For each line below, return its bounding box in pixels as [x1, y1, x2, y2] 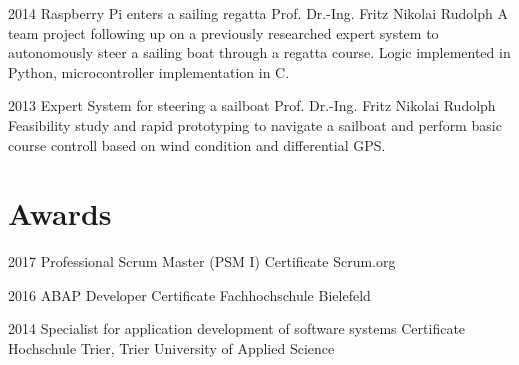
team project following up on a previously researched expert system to [8, 22, 439, 43]
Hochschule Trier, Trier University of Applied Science [8, 338, 335, 359]
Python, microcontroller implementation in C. [8, 61, 290, 82]
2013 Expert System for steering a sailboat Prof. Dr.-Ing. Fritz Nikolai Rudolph [8, 95, 496, 116]
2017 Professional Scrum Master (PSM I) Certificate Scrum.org [8, 251, 396, 272]
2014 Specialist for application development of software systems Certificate [8, 318, 466, 339]
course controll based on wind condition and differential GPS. [8, 134, 386, 155]
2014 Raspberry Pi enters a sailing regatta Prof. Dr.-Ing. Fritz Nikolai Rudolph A [8, 3, 508, 23]
